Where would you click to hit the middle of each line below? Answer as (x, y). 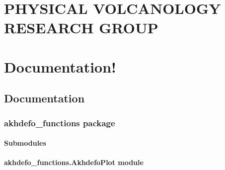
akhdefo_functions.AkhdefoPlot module (74, 162)
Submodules (25, 143)
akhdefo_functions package (60, 123)
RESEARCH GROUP (81, 28)
